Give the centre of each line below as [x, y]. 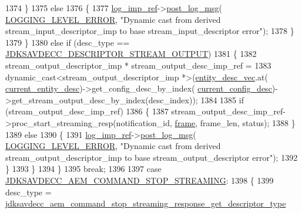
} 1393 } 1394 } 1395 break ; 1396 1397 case [83, 169]
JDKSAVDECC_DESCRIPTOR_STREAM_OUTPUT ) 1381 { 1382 [131, 54]
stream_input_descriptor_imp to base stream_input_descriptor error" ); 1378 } [150, 31]
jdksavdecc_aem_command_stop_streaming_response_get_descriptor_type [146, 203]
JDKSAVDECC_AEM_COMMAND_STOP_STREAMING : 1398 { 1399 [140, 180]
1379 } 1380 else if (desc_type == [68, 42]
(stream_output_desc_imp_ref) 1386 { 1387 [87, 111]
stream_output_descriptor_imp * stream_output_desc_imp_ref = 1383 [138, 65]
